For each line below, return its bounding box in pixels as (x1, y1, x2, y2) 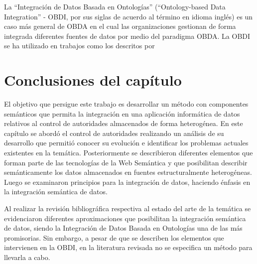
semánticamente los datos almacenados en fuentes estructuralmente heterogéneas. (4, 167, 252, 177)
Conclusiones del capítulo (4, 70, 182, 90)
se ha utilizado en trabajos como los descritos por (4, 40, 155, 51)
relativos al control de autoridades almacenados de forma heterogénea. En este (4, 118, 243, 129)
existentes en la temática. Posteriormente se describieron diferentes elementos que (4, 147, 253, 158)
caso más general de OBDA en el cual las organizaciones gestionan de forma (4, 21, 236, 31)
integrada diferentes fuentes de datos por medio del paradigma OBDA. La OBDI (4, 30, 251, 41)
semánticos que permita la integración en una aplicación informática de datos (4, 108, 240, 119)
